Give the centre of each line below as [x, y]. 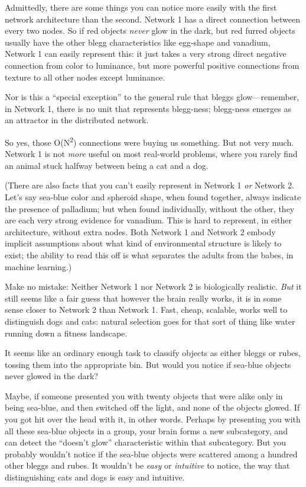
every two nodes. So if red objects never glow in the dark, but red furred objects [150, 31]
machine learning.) [38, 266]
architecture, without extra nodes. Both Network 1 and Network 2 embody [140, 231]
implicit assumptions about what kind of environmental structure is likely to [143, 243]
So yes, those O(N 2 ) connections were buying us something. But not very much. [149, 141]
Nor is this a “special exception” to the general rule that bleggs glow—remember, [152, 97]
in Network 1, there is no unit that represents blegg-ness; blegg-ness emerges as [148, 108]
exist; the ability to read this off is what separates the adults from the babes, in [149, 254]
